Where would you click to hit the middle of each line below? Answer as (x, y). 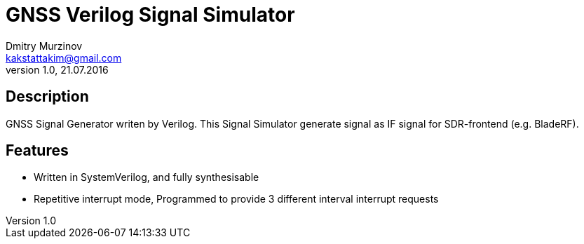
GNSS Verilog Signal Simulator (150, 15)
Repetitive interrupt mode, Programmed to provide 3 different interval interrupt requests (236, 199)
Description (47, 97)
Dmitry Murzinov (44, 46)
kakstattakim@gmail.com (64, 57)
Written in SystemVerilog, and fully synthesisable (147, 177)
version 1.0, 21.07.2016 (57, 69)
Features (37, 151)
